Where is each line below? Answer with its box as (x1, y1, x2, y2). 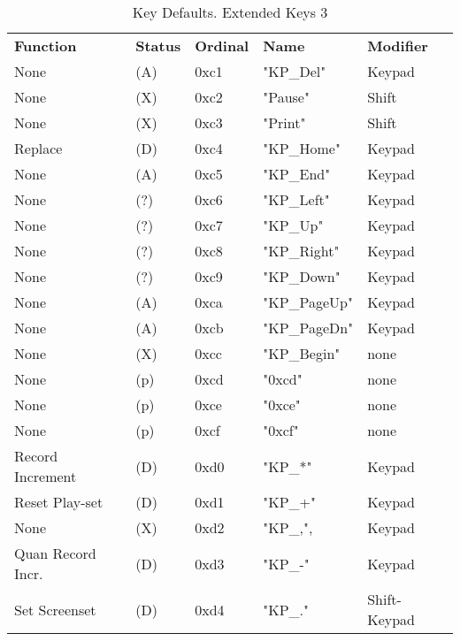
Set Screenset (14, 599, 96, 620)
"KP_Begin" (263, 343, 341, 363)
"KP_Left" (263, 189, 330, 210)
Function (14, 35, 77, 56)
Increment (14, 466, 77, 486)
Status (135, 35, 181, 56)
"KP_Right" (263, 240, 340, 261)
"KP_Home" (263, 138, 341, 158)
